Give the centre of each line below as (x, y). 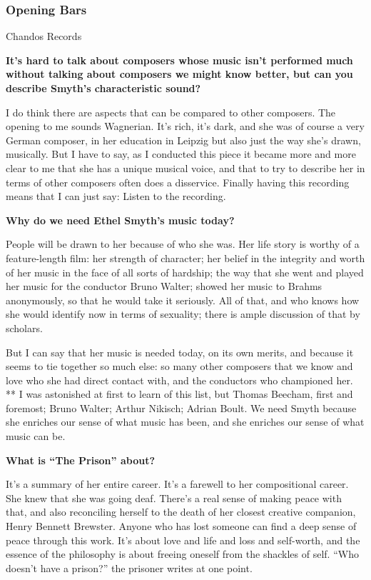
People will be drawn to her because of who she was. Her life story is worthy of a (183, 244)
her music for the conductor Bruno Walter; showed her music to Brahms (164, 286)
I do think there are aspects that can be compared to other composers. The (171, 112)
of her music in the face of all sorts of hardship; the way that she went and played (185, 272)
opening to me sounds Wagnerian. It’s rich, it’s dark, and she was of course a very (185, 126)
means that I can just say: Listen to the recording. (116, 196)
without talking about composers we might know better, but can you (179, 74)
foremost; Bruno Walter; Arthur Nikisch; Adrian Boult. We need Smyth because (181, 407)
